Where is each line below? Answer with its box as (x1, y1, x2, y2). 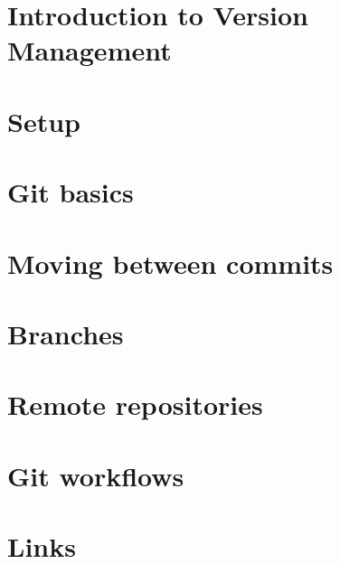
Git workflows (7, 456, 184, 493)
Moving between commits (7, 244, 334, 281)
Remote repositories (7, 386, 263, 423)
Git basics (7, 174, 134, 211)
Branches (7, 315, 124, 352)
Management (7, 32, 172, 69)
